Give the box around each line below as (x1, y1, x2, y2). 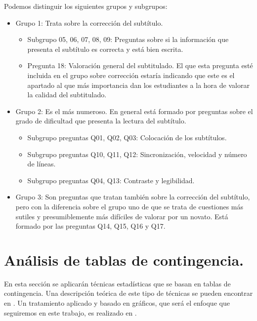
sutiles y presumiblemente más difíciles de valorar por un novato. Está (15, 211, 228, 221)
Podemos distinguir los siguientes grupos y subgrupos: (4, 1, 168, 11)
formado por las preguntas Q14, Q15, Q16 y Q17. (15, 221, 166, 231)
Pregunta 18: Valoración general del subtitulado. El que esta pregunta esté (27, 60, 253, 71)
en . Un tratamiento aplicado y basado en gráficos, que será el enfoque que (4, 298, 230, 308)
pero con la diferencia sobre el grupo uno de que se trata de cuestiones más (15, 201, 244, 211)
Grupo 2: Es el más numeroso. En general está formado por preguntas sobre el (15, 106, 253, 116)
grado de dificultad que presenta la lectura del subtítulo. (15, 116, 186, 126)
